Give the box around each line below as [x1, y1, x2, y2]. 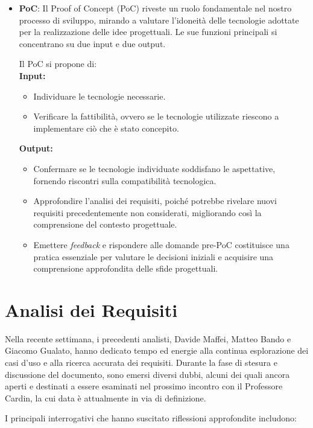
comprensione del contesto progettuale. [33, 218, 177, 231]
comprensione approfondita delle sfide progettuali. [33, 262, 218, 275]
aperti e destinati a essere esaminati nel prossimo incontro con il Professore [5, 380, 283, 392]
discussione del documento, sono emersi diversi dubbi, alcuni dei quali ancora [5, 368, 290, 380]
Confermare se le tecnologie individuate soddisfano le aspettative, [33, 162, 276, 174]
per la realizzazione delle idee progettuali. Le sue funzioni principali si [19, 25, 277, 38]
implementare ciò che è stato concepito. [33, 121, 179, 134]
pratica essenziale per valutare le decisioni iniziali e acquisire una [33, 250, 274, 263]
